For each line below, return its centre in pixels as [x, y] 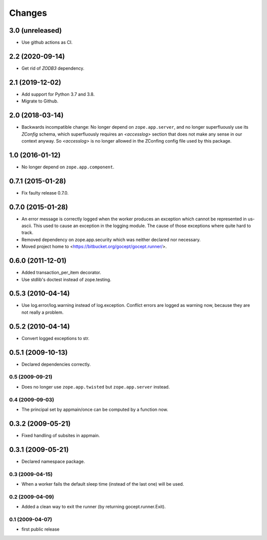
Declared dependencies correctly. [56, 364]
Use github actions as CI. [47, 43]
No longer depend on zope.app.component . [68, 167]
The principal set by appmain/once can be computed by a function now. [95, 409]
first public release [41, 529]
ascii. [27, 226]
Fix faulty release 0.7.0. [45, 193]
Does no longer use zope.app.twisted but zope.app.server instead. [96, 387]
